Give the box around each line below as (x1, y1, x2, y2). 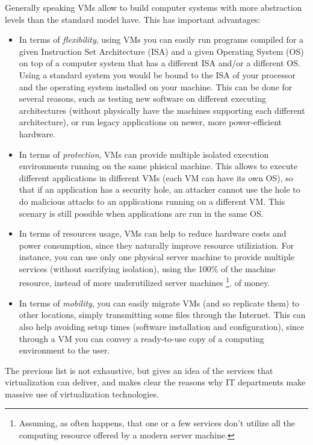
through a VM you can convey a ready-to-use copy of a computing (19, 332, 264, 344)
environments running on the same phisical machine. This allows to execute (19, 160, 298, 172)
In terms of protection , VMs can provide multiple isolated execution (19, 148, 269, 160)
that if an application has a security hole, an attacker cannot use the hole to (19, 183, 300, 196)
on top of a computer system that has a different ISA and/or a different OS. (19, 57, 300, 69)
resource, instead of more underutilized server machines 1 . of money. (19, 275, 270, 289)
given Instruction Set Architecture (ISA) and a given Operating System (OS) (19, 45, 304, 57)
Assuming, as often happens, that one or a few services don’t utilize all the (19, 417, 296, 429)
